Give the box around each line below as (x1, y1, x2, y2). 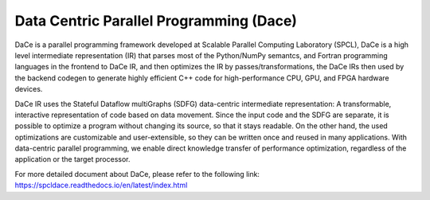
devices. (14, 84, 43, 94)
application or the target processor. (14, 155, 131, 164)
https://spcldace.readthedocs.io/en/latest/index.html (14, 180, 188, 190)
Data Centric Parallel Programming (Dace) (14, 12, 298, 29)
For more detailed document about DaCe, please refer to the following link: (14, 169, 260, 178)
